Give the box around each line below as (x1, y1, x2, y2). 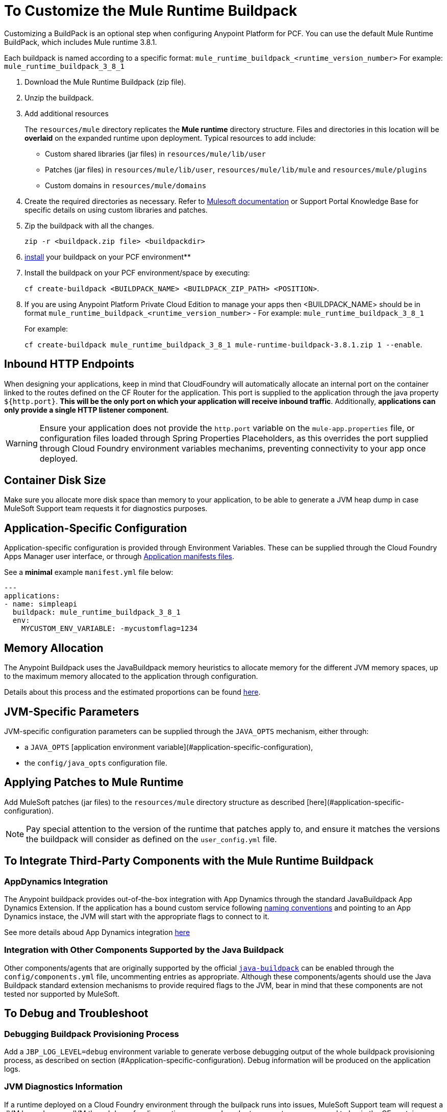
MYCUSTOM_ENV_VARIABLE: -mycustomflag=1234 (21, 624, 198, 633)
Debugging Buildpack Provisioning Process (4, 1028, 179, 1039)
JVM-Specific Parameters (4, 705, 139, 718)
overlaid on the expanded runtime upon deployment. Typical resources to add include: (24, 133, 316, 142)
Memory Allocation (4, 641, 104, 654)
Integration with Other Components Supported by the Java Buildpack (4, 945, 284, 955)
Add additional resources (24, 109, 109, 118)
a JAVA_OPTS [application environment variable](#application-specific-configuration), (24, 742, 313, 751)
